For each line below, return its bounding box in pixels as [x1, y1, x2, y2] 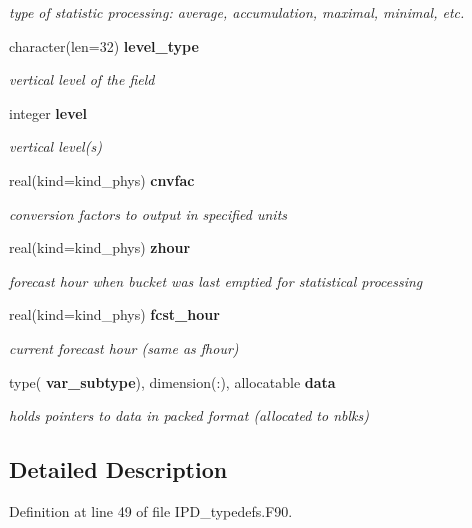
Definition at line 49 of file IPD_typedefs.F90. [9, 500, 293, 521]
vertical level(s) [9, 136, 102, 157]
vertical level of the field [9, 69, 155, 90]
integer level [9, 102, 88, 123]
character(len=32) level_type [9, 35, 199, 56]
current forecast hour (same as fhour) [9, 337, 239, 358]
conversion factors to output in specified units [9, 203, 288, 224]
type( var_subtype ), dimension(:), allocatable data [9, 371, 336, 392]
